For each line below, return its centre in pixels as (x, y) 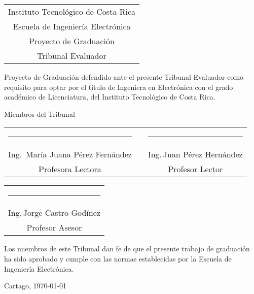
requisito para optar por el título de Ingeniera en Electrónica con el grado (119, 87)
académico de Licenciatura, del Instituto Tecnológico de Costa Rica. (110, 97)
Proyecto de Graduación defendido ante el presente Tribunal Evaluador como (124, 77)
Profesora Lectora (70, 169)
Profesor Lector (195, 169)
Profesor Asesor (54, 227)
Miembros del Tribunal (40, 113)
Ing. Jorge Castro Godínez (54, 213)
